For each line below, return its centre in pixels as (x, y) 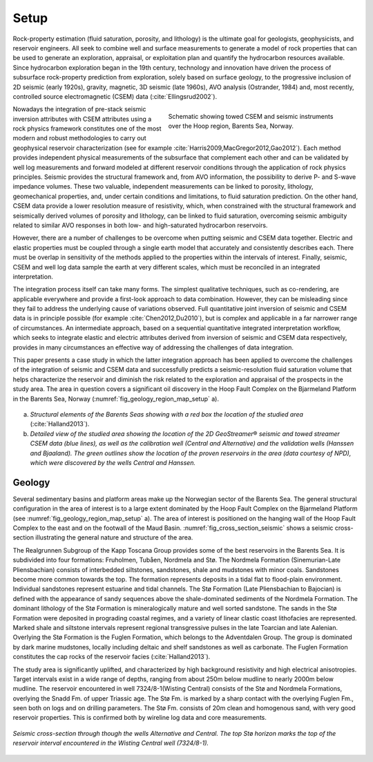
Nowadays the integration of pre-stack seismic (79, 109)
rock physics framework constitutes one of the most (87, 128)
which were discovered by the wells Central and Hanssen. (113, 462)
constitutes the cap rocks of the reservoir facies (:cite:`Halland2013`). (112, 657)
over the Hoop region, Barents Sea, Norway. (231, 126)
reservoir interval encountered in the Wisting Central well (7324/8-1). (111, 743)
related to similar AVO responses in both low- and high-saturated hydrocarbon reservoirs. (140, 225)
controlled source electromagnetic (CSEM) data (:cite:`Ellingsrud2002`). (115, 96)
